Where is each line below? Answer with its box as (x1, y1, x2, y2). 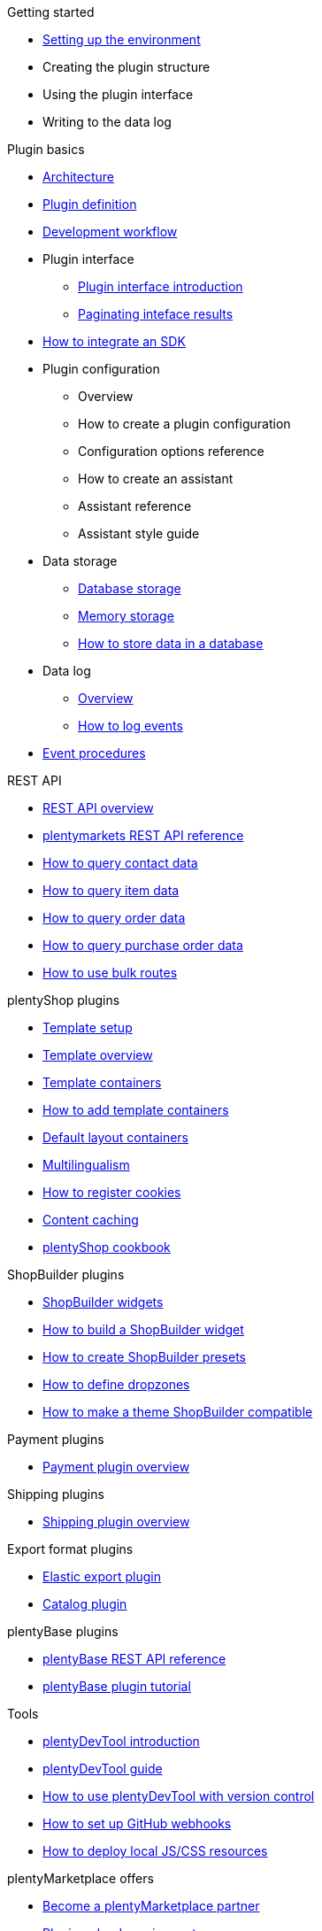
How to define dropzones (42, 1377, 190, 1392)
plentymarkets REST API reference (42, 828, 244, 843)
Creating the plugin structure (42, 59, 211, 74)
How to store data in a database (78, 636, 264, 651)
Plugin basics (7, 142, 85, 157)
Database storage (78, 581, 181, 596)
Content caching (42, 1212, 139, 1227)
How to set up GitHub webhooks (42, 1816, 232, 1831)
